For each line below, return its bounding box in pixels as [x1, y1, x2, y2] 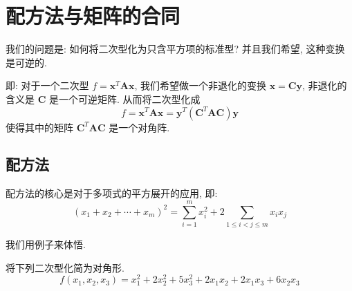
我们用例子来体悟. [6, 237, 86, 252]
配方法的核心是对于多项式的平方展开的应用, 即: [6, 186, 218, 200]
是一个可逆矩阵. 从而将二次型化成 [48, 91, 201, 106]
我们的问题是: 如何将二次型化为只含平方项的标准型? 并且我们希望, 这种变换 [6, 41, 345, 56]
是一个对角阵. [109, 120, 170, 134]
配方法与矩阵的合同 [6, 1, 180, 30]
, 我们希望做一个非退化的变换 [134, 78, 266, 93]
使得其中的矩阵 [6, 120, 73, 134]
